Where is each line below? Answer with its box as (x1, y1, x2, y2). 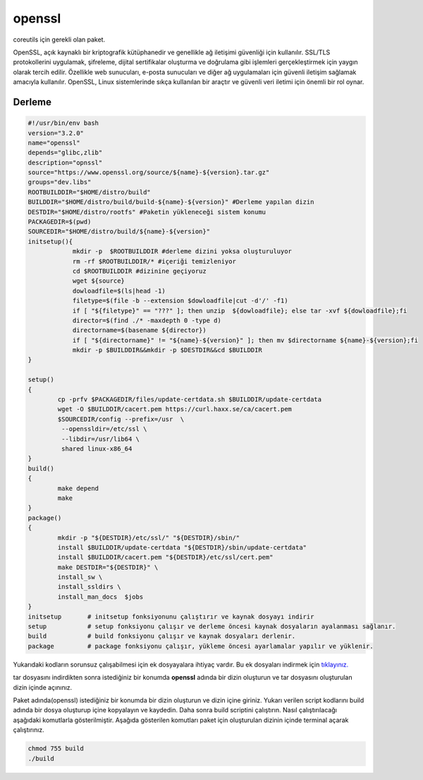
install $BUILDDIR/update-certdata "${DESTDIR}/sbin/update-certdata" (57, 543, 307, 552)
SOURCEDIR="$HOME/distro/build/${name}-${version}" (27, 228, 211, 236)
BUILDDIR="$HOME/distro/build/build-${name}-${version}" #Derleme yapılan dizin (27, 198, 314, 206)
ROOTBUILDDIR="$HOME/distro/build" (27, 188, 151, 196)
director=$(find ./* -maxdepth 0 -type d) (72, 316, 221, 324)
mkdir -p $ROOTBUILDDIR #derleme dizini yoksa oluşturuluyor (72, 248, 293, 255)
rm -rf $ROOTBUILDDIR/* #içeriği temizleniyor (72, 257, 236, 265)
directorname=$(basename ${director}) (72, 327, 207, 334)
